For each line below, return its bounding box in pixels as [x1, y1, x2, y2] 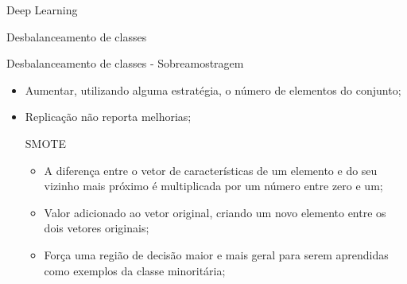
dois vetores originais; [44, 220, 149, 236]
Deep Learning [6, 2, 78, 18]
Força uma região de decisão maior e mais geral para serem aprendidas [44, 246, 389, 263]
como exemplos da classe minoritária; [44, 262, 226, 278]
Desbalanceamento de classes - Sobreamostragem [6, 55, 244, 72]
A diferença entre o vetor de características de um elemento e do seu [44, 161, 378, 178]
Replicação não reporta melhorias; [25, 108, 192, 125]
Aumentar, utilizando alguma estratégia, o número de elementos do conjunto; [25, 81, 401, 98]
